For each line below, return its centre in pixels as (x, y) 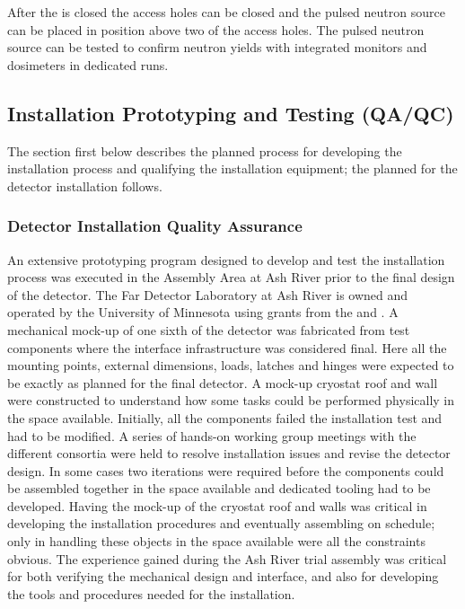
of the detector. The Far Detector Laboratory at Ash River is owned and (208, 294)
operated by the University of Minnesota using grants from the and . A (203, 312)
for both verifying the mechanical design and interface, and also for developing (223, 576)
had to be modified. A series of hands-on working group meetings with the (212, 435)
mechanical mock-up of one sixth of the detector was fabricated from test (209, 329)
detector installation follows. (85, 185)
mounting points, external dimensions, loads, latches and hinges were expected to (231, 365)
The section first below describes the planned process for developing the (205, 150)
